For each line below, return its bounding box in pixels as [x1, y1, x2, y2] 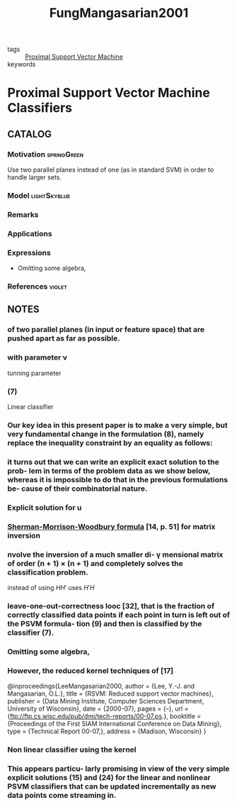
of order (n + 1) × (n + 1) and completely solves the [7, 558, 183, 568]
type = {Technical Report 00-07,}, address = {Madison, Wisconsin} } [7, 727, 207, 735]
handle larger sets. [7, 173, 62, 182]
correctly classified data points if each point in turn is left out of [7, 610, 231, 620]
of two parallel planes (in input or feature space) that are [7, 325, 205, 335]
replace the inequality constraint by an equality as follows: [7, 438, 213, 447]
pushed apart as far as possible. [7, 333, 120, 343]
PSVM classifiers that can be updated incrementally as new [7, 781, 216, 791]
